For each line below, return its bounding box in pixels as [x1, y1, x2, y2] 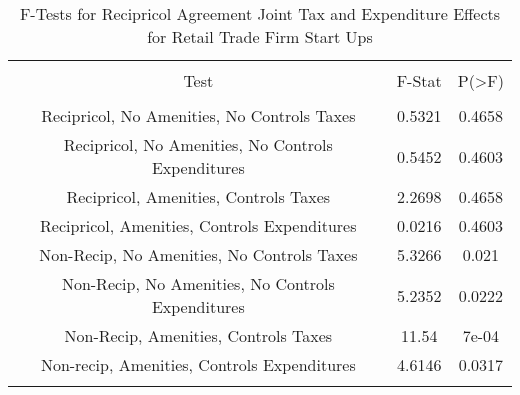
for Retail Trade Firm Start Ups [147, 25, 373, 48]
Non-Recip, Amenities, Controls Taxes [64, 324, 333, 347]
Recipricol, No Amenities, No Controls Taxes [41, 104, 356, 127]
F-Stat [396, 69, 442, 92]
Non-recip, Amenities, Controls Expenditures [40, 353, 356, 376]
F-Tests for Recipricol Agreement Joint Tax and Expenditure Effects [19, 2, 501, 25]
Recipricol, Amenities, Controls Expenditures [40, 214, 357, 237]
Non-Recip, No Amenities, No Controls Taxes [39, 243, 358, 266]
